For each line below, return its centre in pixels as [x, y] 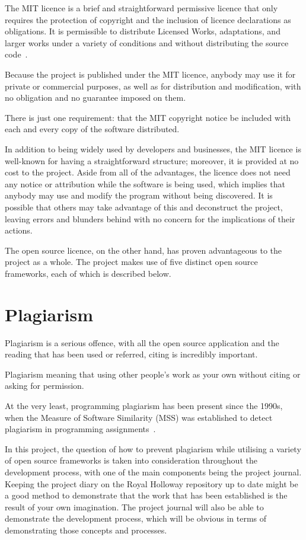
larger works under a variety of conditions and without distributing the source [147, 42]
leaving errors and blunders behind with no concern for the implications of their [150, 218]
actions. [19, 230]
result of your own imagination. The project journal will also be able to [134, 507]
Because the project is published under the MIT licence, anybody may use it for [150, 74]
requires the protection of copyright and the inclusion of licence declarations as [148, 19]
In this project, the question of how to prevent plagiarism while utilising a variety [153, 448]
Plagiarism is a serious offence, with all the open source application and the [142, 342]
